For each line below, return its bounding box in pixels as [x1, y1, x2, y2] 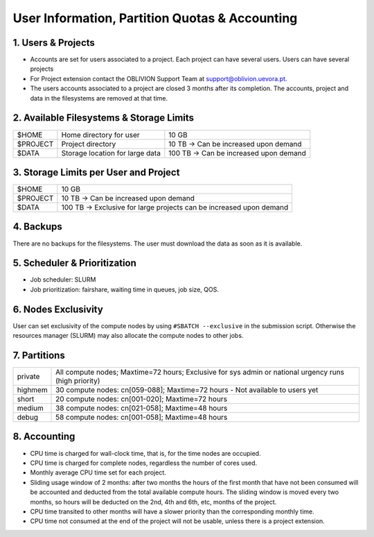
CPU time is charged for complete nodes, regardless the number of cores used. [30, 459, 258, 467]
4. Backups [12, 221, 62, 232]
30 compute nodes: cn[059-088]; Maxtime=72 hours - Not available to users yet [55, 385, 319, 395]
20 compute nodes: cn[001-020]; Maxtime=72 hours [55, 394, 228, 404]
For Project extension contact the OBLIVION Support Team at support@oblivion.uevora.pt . [30, 74, 287, 83]
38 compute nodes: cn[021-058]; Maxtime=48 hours [55, 403, 228, 413]
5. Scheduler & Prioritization [12, 257, 136, 269]
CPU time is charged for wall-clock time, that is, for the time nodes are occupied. [30, 449, 261, 457]
